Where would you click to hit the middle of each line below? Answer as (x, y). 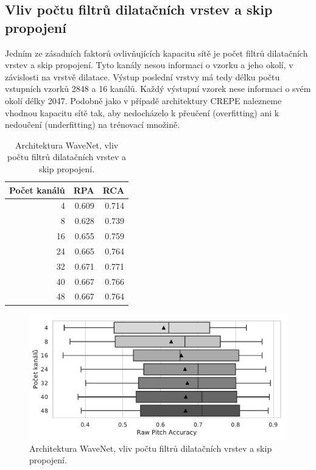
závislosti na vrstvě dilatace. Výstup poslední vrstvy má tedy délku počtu (142, 76)
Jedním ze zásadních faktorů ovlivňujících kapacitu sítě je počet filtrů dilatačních (156, 53)
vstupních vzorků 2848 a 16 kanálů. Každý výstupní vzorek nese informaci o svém (158, 89)
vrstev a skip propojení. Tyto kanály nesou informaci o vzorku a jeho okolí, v (149, 65)
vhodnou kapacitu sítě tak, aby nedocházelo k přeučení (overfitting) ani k (142, 112)
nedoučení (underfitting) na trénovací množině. (93, 125)
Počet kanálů (37, 190)
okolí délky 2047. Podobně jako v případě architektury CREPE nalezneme (143, 100)
